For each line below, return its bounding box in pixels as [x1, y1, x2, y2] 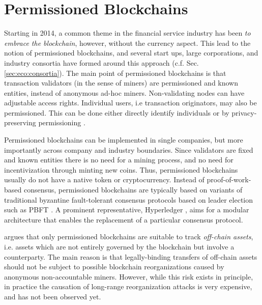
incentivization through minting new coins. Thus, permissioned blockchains [4, 164, 238, 175]
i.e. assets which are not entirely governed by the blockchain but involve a [4, 241, 235, 252]
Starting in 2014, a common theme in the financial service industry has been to [4, 27, 251, 38]
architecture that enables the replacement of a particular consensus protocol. [4, 214, 243, 225]
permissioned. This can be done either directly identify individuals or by [4, 107, 229, 118]
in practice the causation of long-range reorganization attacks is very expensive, [4, 281, 252, 292]
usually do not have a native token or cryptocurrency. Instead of [4, 174, 205, 185]
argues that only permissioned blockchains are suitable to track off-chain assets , [4, 231, 253, 242]
